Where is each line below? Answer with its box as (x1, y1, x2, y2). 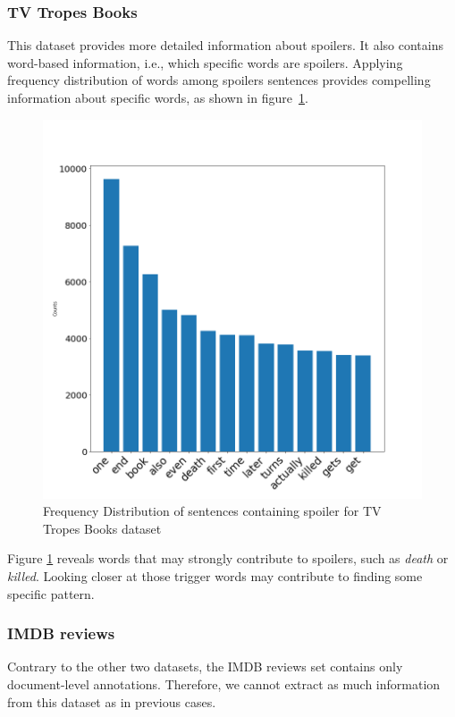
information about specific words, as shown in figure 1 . (7, 89, 308, 106)
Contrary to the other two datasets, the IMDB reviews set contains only (7, 657, 403, 676)
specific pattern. (7, 584, 95, 603)
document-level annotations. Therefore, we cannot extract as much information (7, 674, 441, 693)
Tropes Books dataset (43, 519, 162, 537)
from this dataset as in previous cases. (7, 692, 216, 711)
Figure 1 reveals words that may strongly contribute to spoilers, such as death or (7, 549, 449, 568)
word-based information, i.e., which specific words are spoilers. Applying (7, 53, 403, 72)
